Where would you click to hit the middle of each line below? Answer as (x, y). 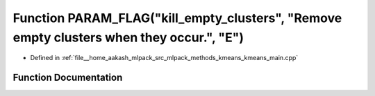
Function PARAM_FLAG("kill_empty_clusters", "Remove (177, 18)
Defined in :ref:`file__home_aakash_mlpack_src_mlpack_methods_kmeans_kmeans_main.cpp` (164, 58)
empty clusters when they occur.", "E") (128, 37)
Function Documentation (68, 78)
